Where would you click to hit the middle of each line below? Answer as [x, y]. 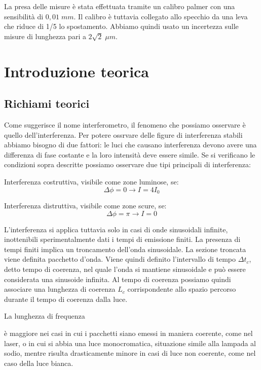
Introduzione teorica [77, 71]
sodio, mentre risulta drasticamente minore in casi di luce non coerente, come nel [130, 353]
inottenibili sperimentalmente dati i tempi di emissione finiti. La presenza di [122, 239]
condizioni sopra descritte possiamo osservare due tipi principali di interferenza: [127, 164]
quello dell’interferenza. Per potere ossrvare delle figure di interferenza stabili [123, 134]
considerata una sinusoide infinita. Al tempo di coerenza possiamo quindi [118, 279]
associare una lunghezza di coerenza [60, 289]
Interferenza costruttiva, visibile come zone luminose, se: [91, 181]
